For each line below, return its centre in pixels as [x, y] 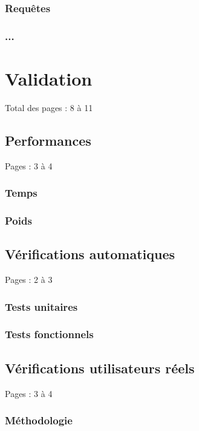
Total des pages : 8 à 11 [49, 107]
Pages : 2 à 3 [29, 280]
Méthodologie [39, 420]
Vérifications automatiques [90, 254]
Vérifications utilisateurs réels [100, 368]
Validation [49, 78]
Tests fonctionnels [49, 334]
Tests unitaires [41, 306]
